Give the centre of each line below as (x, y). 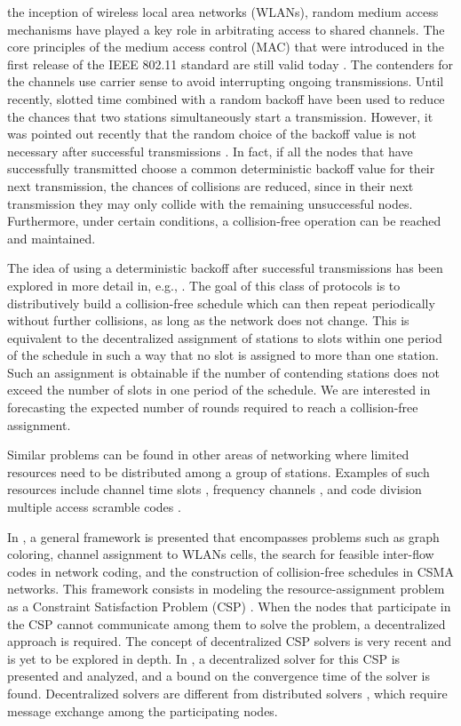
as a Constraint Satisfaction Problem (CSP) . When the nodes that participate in (229, 606)
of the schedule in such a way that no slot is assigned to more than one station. (223, 355)
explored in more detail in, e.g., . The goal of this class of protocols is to (204, 285)
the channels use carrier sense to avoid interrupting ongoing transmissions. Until (226, 81)
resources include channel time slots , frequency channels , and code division (215, 489)
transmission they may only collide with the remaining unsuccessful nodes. (210, 203)
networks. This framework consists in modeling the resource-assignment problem (226, 589)
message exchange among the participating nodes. (143, 710)
